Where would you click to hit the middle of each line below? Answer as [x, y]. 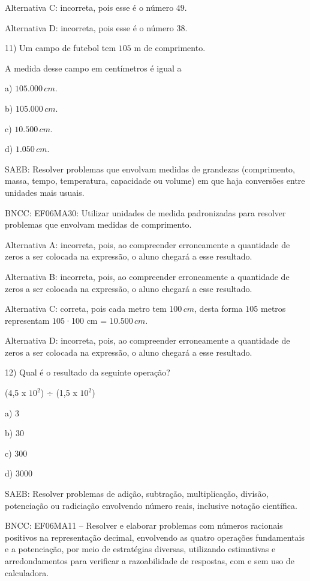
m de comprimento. [170, 48]
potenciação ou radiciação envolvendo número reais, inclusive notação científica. [151, 505]
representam [27, 320]
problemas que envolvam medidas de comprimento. [98, 224]
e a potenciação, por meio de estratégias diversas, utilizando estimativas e [140, 549]
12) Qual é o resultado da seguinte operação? [88, 372]
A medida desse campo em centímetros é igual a [93, 68]
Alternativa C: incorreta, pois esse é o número [89, 7]
